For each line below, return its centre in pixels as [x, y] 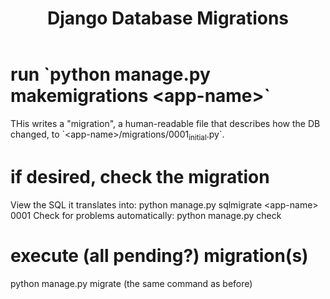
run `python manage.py [110, 74]
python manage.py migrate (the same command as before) [131, 283]
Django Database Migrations [168, 18]
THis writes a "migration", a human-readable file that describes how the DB [165, 123]
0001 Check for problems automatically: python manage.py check [146, 215]
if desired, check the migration [140, 176]
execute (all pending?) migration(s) [159, 255]
